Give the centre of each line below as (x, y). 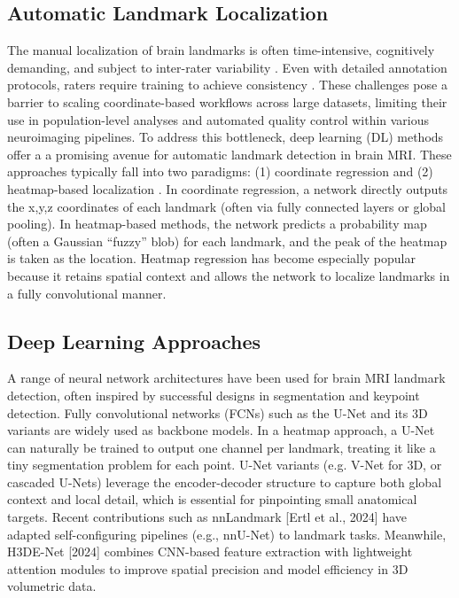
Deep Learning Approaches (134, 341)
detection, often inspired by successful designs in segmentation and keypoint (214, 395)
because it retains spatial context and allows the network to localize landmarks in (229, 275)
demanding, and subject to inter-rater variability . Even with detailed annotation (227, 67)
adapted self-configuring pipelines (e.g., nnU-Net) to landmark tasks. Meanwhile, (227, 534)
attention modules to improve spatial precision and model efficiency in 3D (208, 568)
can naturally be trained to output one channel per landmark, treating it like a (222, 447)
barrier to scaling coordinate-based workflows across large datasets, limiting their (227, 101)
